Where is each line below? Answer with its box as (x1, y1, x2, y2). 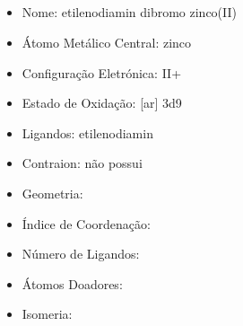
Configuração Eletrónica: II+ (22, 63, 182, 82)
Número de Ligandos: (22, 244, 140, 263)
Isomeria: (22, 304, 73, 323)
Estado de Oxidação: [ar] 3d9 (22, 93, 182, 112)
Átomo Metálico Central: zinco (22, 32, 192, 51)
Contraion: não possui (22, 154, 143, 172)
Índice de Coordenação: (22, 214, 151, 233)
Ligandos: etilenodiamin (22, 123, 153, 142)
